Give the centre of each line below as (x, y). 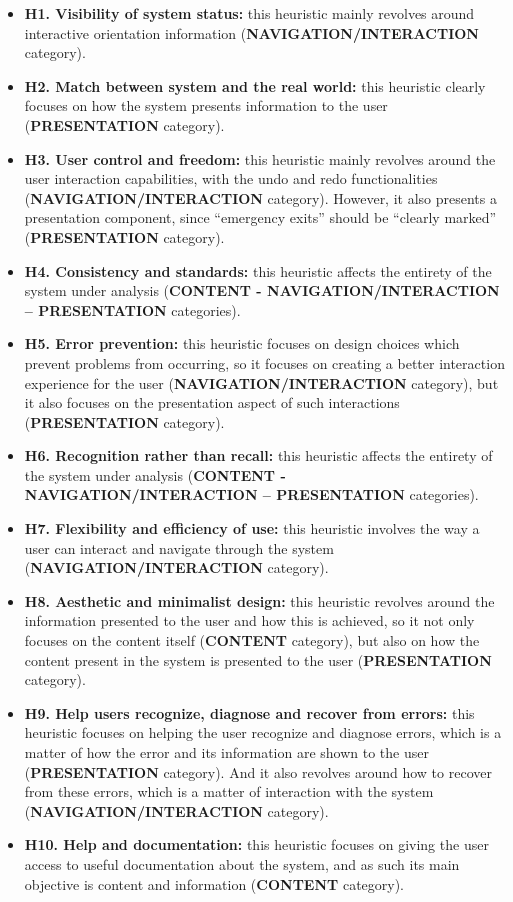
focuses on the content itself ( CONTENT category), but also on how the (252, 640)
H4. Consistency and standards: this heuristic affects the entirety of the (258, 270)
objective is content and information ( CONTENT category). (214, 883)
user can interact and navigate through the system (179, 547)
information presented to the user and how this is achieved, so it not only (249, 620)
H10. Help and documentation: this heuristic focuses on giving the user (256, 844)
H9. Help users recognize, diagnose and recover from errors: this (249, 712)
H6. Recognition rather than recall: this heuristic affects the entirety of (258, 455)
